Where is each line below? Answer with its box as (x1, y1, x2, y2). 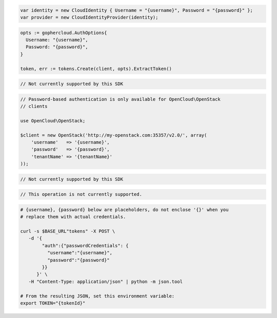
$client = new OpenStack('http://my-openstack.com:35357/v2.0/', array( (20, 132, 207, 138)
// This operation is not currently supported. (20, 192, 142, 197)
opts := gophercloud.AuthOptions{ (20, 30, 107, 35)
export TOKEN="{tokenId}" (20, 301, 86, 306)
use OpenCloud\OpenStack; (20, 118, 86, 123)
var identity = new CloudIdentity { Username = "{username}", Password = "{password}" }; (20, 7, 253, 13)
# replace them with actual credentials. (20, 214, 126, 220)
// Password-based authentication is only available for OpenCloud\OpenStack (20, 96, 221, 102)
